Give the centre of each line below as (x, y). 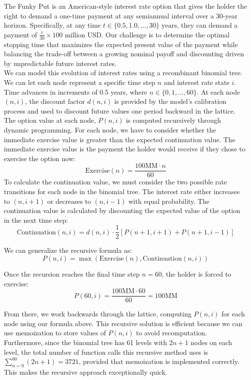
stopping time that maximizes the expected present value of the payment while (121, 44)
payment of (21, 34)
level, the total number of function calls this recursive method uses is (106, 352)
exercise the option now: (40, 158)
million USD (83, 35)
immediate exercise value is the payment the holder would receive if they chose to (125, 149)
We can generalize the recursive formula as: (68, 250)
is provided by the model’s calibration (170, 101)
